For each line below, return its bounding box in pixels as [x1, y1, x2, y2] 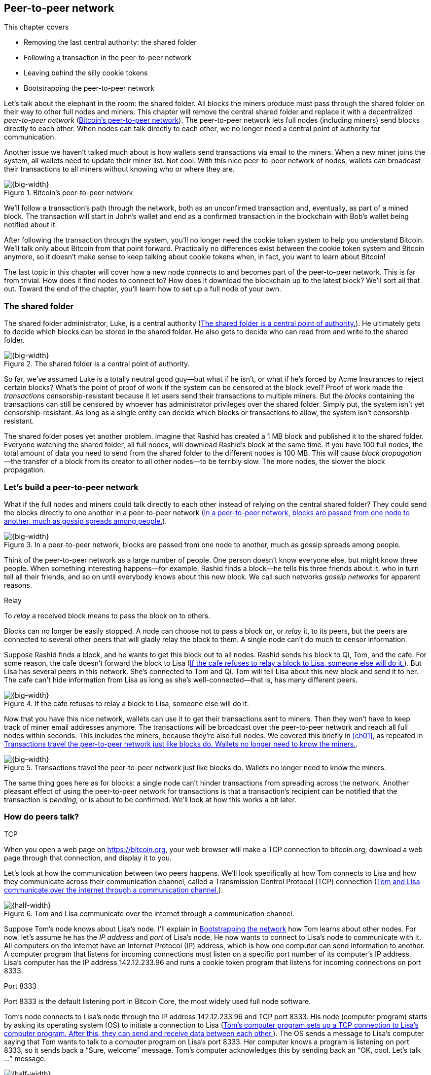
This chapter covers [4, 23, 69, 32]
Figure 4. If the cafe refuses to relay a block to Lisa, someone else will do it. [4, 699, 249, 708]
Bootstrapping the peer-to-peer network [24, 84, 155, 93]
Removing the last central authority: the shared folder [24, 38, 197, 47]
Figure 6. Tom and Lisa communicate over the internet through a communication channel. [4, 909, 294, 918]
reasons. [4, 580, 32, 589]
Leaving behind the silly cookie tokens [24, 69, 148, 77]
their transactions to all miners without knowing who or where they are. [4, 165, 235, 174]
